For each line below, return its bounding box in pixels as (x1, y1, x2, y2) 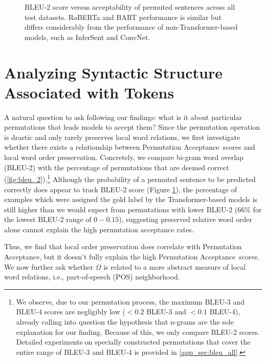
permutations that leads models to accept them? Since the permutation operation (4, 122, 260, 132)
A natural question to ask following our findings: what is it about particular (4, 111, 242, 122)
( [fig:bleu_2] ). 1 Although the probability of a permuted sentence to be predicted (4, 172, 256, 184)
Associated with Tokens (4, 82, 174, 103)
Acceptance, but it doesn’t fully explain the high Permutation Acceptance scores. (4, 251, 260, 262)
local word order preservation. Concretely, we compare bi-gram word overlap (4, 152, 243, 163)
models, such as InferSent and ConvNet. (25, 31, 150, 42)
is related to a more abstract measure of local (103, 261, 246, 272)
